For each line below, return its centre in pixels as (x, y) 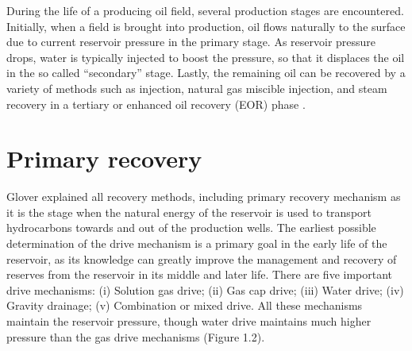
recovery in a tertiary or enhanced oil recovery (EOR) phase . (156, 104)
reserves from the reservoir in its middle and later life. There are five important (200, 274)
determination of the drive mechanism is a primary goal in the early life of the (197, 243)
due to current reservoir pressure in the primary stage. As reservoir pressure (191, 42)
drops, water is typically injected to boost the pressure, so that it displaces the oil (206, 57)
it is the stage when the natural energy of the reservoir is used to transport (189, 212)
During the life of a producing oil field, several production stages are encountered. (205, 10)
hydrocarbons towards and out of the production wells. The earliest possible (191, 228)
